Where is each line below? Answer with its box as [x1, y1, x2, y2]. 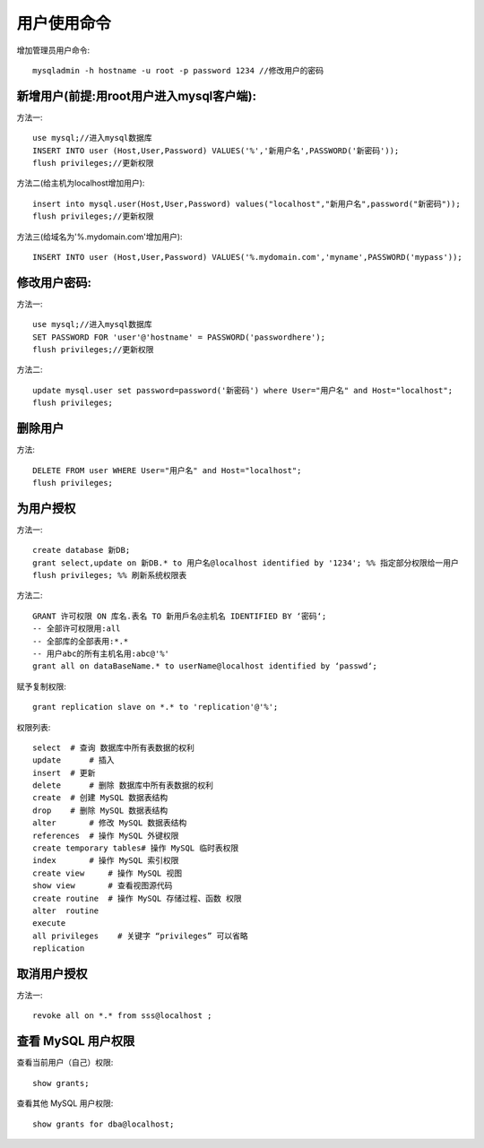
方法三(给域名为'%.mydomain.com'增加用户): [16, 231, 183, 242]
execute [32, 919, 66, 928]
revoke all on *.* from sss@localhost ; [32, 1011, 212, 1021]
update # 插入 [32, 755, 116, 765]
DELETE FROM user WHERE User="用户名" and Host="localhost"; [32, 465, 302, 475]
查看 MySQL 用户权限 [16, 1033, 135, 1049]
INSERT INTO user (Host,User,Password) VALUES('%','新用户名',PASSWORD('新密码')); [32, 145, 400, 156]
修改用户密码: [16, 274, 92, 290]
